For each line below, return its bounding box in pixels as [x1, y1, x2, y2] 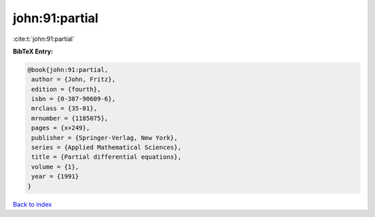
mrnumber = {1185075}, [31, 114, 109, 122]
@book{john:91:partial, [27, 66, 109, 73]
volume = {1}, [31, 163, 79, 171]
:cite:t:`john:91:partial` [12, 35, 75, 43]
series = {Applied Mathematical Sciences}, [31, 144, 182, 152]
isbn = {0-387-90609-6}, [31, 95, 116, 103]
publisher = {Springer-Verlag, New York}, [31, 134, 178, 141]
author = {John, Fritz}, [31, 76, 116, 83]
